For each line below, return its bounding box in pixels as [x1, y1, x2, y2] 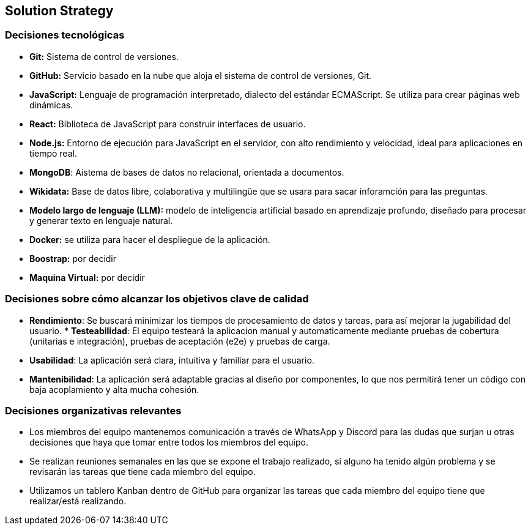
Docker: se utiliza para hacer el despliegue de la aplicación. [29, 234, 270, 245]
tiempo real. [29, 147, 77, 159]
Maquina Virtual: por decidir [29, 272, 145, 283]
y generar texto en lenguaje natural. [29, 215, 173, 226]
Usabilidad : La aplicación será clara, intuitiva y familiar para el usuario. [29, 354, 314, 365]
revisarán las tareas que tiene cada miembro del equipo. [29, 466, 256, 477]
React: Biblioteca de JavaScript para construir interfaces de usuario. [29, 118, 306, 129]
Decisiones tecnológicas [5, 29, 125, 42]
